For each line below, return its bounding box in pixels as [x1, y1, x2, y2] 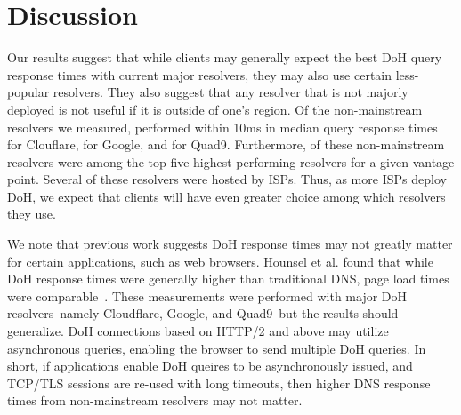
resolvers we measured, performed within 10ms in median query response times [7, 117, 438, 136]
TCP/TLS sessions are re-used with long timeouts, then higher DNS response [7, 373, 431, 392]
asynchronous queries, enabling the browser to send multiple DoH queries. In [7, 339, 426, 357]
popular [7, 83, 50, 101]
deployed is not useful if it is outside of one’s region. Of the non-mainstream [7, 100, 423, 118]
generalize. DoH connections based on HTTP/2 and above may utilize [7, 322, 389, 340]
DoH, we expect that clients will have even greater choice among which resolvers [7, 187, 446, 205]
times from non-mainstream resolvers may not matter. [7, 391, 303, 410]
